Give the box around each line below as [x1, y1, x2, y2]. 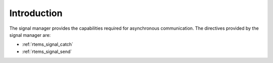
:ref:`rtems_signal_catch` [22, 41, 73, 47]
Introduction [9, 8, 63, 19]
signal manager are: [9, 32, 51, 38]
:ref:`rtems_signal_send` [22, 48, 72, 54]
